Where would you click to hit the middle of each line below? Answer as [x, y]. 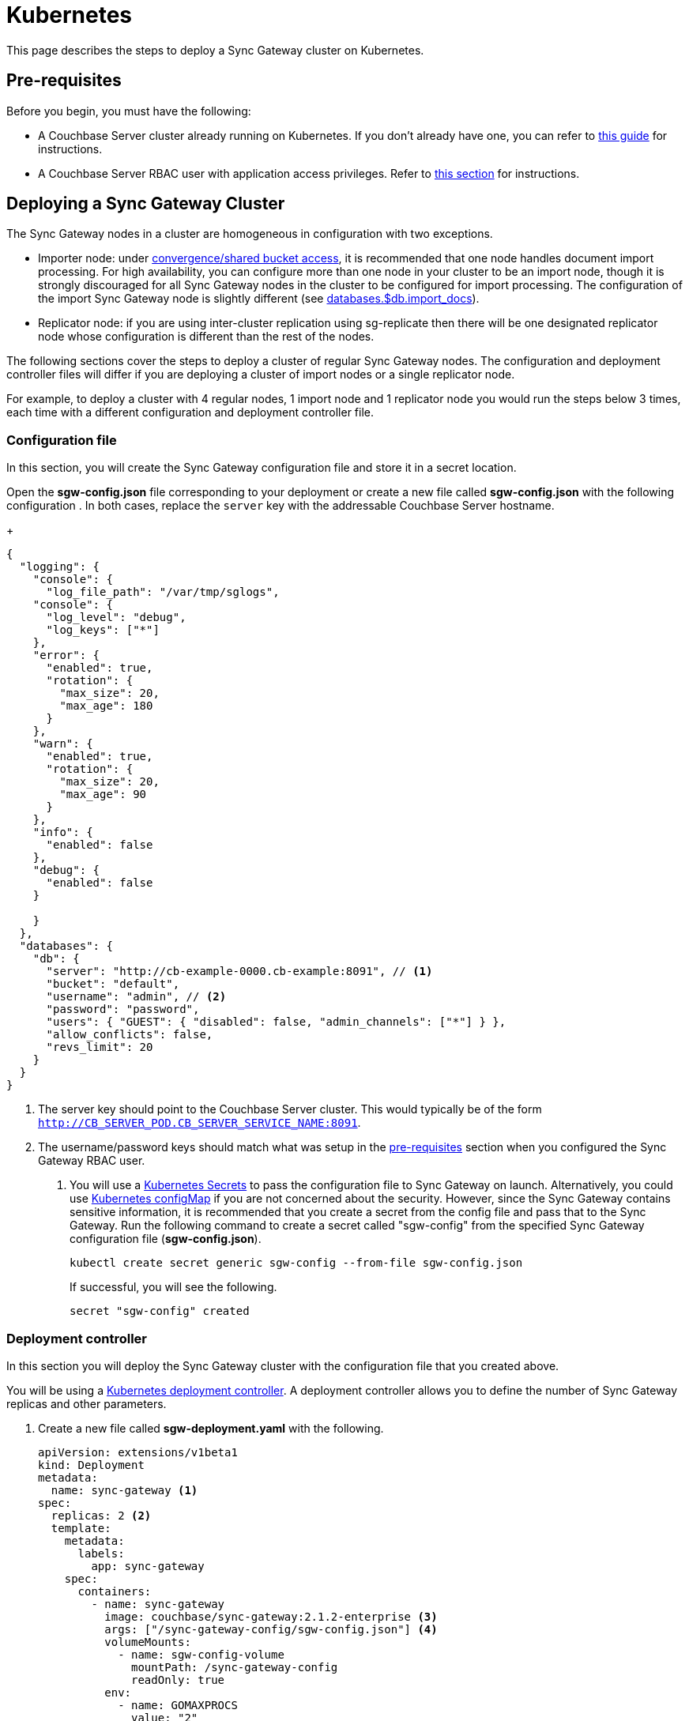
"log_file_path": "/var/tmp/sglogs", [163, 592]
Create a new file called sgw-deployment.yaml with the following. [211, 1428]
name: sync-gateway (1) [124, 1490]
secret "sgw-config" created [160, 1311]
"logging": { [60, 567]
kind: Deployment [91, 1465]
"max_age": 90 [103, 795]
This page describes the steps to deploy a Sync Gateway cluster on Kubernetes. [215, 50]
